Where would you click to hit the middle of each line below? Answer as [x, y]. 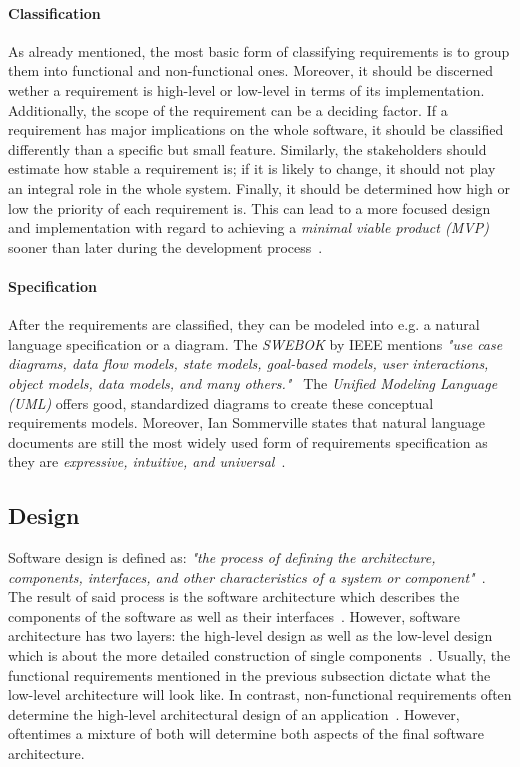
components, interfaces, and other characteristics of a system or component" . [247, 576]
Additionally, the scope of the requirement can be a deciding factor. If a [228, 109]
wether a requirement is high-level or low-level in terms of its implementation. [246, 89]
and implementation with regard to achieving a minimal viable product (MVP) [248, 227]
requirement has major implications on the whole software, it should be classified [256, 129]
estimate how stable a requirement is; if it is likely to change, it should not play [252, 168]
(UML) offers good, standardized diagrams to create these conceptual [221, 402]
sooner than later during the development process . [165, 246]
